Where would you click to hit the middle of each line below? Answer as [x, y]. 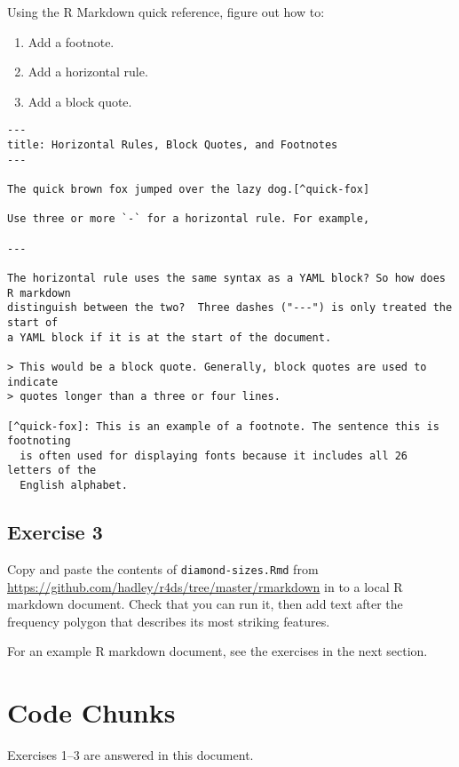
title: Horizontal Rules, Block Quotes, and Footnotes [173, 145]
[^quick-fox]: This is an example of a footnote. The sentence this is [223, 426]
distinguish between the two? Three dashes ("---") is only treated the [230, 308]
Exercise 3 [55, 532]
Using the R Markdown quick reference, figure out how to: [166, 12]
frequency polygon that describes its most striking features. [169, 621]
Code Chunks [91, 712]
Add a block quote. [80, 101]
